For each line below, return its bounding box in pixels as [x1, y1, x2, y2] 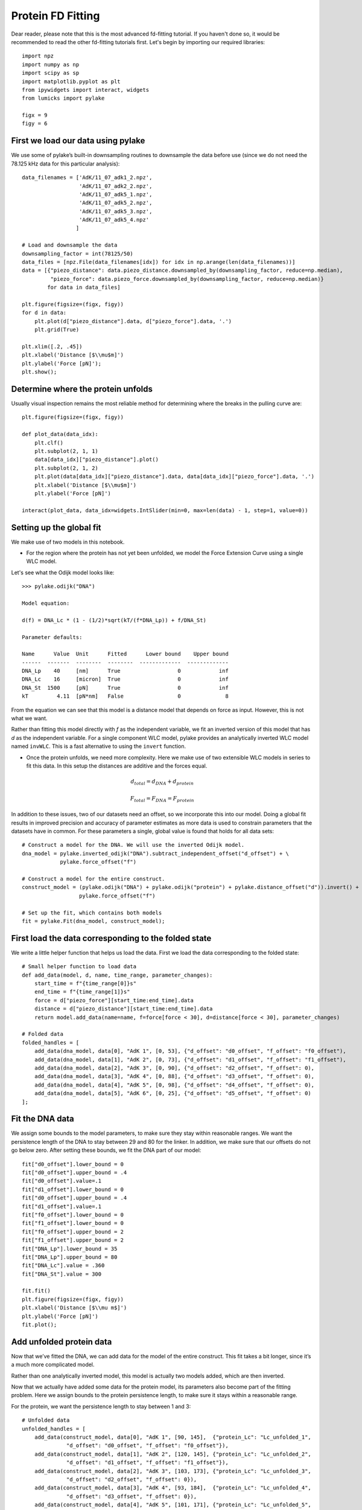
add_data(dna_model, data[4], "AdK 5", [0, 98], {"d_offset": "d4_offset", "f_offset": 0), [34, 1081, 315, 1088]
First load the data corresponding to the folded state [11, 933, 212, 943]
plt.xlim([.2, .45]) [22, 343, 83, 350]
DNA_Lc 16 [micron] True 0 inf [22, 676, 229, 683]
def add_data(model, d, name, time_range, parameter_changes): [22, 971, 213, 978]
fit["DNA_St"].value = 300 [22, 1270, 102, 1277]
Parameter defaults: [22, 634, 83, 640]
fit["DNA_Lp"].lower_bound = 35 [22, 1245, 118, 1252]
